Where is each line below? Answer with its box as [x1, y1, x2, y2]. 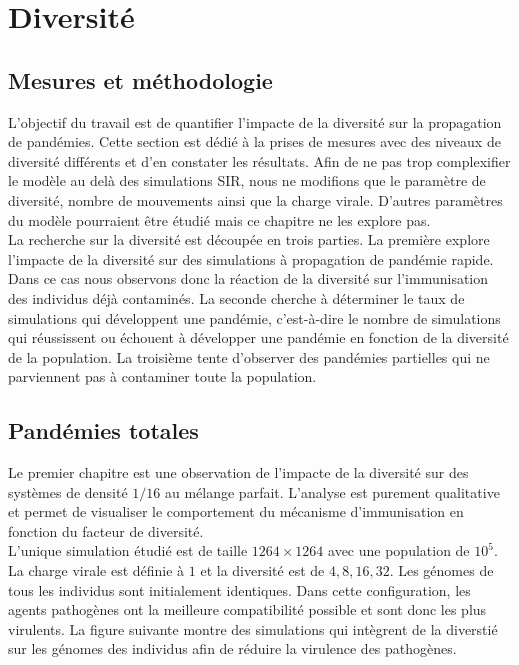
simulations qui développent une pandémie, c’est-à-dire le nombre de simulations [8, 307, 501, 328]
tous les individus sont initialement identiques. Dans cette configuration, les [8, 579, 471, 600]
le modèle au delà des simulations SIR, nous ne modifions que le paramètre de [8, 170, 486, 191]
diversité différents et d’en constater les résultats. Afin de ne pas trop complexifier [8, 150, 511, 171]
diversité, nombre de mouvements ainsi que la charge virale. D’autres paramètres [8, 189, 503, 210]
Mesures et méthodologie [8, 64, 273, 95]
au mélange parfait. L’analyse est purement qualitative [164, 481, 500, 502]
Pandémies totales [8, 415, 199, 446]
